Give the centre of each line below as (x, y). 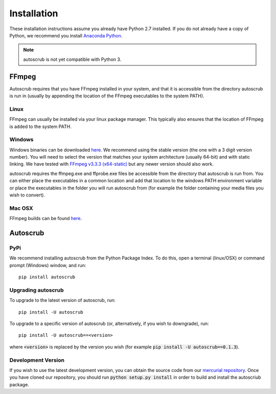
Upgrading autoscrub (37, 290)
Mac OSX (21, 208)
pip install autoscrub (47, 277)
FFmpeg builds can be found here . (45, 218)
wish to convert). (27, 195)
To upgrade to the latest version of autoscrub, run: (63, 300)
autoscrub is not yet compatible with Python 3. (72, 59)
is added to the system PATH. (40, 126)
